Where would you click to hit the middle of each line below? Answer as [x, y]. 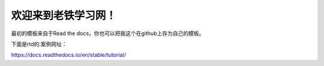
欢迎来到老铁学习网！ [64, 15]
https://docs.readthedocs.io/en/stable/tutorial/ [68, 55]
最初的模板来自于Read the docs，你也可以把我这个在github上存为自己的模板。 [108, 33]
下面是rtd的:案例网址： [39, 44]
